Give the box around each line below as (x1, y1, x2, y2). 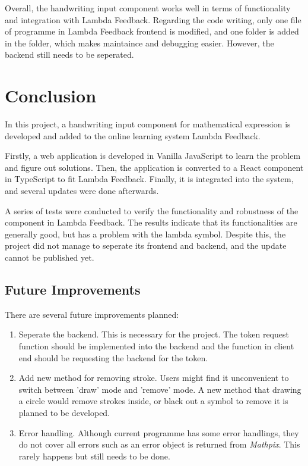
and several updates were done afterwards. (5, 184, 159, 197)
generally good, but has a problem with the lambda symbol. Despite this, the (5, 227, 286, 240)
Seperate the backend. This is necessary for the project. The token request (18, 328, 289, 340)
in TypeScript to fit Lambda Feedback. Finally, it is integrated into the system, (5, 173, 294, 185)
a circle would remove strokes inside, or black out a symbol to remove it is (18, 395, 288, 407)
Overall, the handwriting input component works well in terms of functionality (5, 2, 291, 14)
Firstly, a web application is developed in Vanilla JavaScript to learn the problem (5, 149, 301, 162)
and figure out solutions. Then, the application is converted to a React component (5, 161, 304, 173)
